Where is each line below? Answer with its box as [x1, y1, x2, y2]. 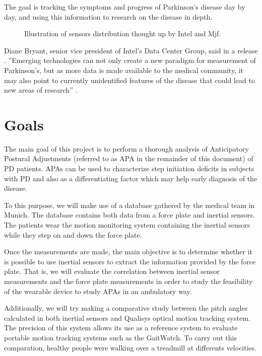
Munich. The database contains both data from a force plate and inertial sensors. [4, 209, 255, 220]
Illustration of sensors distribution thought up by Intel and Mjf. [24, 28, 221, 39]
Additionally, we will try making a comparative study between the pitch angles [4, 303, 248, 313]
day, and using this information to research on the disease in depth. [4, 11, 213, 22]
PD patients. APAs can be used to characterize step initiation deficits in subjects [4, 163, 254, 174]
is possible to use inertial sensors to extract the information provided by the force [4, 256, 256, 266]
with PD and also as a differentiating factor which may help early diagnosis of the [4, 173, 257, 183]
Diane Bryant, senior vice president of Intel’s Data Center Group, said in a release [4, 45, 258, 55]
